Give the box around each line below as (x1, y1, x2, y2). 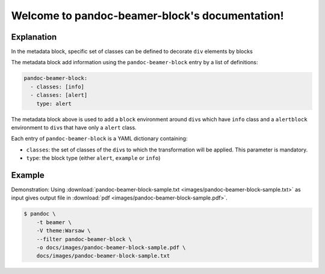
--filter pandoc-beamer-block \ (36, 236, 132, 243)
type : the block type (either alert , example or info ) (26, 154, 161, 162)
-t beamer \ (36, 219, 72, 225)
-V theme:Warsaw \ (36, 227, 91, 234)
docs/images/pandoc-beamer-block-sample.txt (36, 252, 170, 260)
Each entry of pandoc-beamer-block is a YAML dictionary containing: (11, 135, 188, 142)
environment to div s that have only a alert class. (11, 124, 137, 131)
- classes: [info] (30, 83, 84, 90)
